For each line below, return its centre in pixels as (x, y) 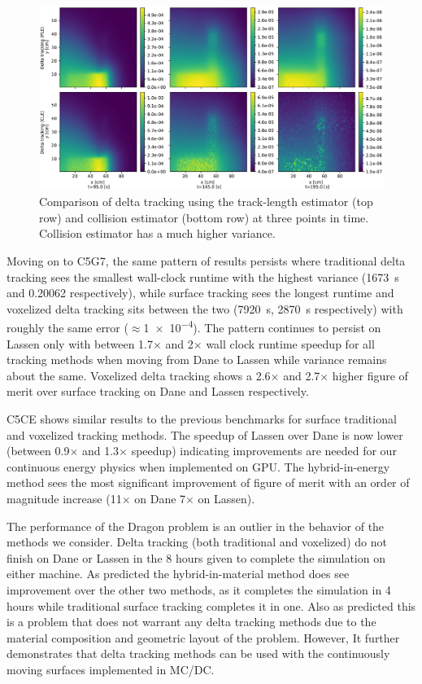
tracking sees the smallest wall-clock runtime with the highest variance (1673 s (203, 276)
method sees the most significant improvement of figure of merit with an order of (208, 482)
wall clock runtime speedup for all (290, 343)
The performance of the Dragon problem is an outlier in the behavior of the (196, 526)
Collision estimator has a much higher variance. (157, 233)
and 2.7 (302, 375)
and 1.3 (100, 451)
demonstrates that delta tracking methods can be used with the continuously (198, 653)
